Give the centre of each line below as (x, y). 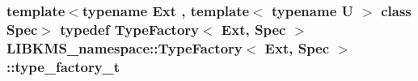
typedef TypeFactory (129, 29)
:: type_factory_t (63, 66)
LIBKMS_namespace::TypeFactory (125, 47)
